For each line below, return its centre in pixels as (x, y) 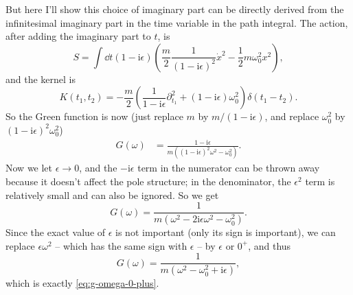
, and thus (270, 245)
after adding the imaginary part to (78, 36)
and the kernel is (41, 79)
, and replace (292, 116)
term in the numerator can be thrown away (229, 168)
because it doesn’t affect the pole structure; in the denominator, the (148, 181)
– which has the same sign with (121, 245)
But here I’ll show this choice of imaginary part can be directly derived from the (175, 9)
